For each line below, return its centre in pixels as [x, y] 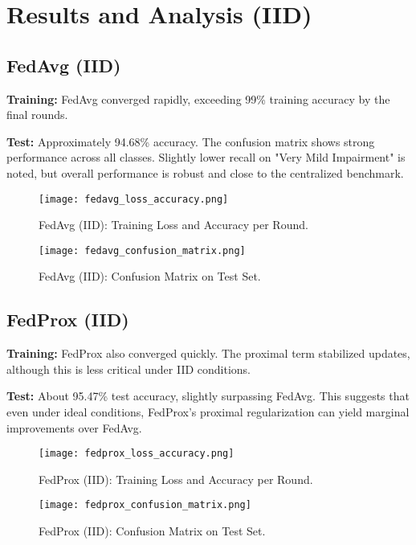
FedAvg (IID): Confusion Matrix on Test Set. [150, 276]
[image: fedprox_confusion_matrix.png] [145, 505]
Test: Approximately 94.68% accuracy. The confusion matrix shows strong [191, 141]
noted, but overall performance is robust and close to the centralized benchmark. [205, 172]
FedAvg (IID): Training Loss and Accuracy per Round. [173, 225]
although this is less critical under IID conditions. [129, 369]
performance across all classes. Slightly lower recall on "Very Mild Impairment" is [206, 157]
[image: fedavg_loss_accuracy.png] [134, 199]
